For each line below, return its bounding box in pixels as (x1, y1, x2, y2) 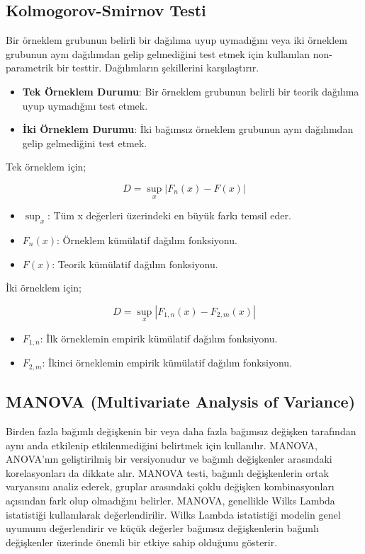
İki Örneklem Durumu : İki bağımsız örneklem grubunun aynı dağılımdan (22, 122, 354, 137)
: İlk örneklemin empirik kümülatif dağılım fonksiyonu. (40, 330, 278, 345)
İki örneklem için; (6, 280, 82, 295)
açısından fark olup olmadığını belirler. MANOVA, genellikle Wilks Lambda (6, 493, 335, 508)
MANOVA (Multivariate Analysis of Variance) (6, 391, 356, 412)
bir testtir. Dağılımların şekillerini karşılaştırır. (57, 60, 259, 75)
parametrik (6, 60, 54, 75)
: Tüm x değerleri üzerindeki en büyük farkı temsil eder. (47, 208, 291, 223)
